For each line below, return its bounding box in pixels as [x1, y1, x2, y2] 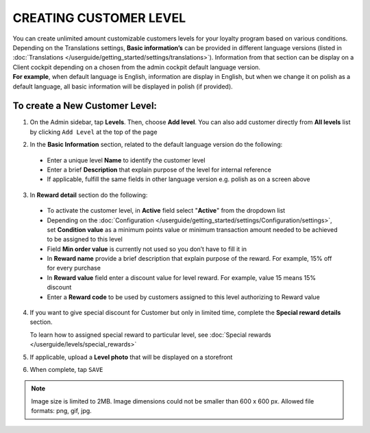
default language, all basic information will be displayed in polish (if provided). [12, 82, 233, 91]
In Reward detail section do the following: [29, 191, 148, 199]
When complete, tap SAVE [29, 366, 103, 373]
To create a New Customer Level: [12, 100, 158, 112]
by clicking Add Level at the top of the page [29, 128, 158, 136]
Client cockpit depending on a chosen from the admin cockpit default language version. [12, 62, 260, 71]
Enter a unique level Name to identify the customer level [47, 156, 206, 164]
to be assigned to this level [47, 235, 123, 244]
